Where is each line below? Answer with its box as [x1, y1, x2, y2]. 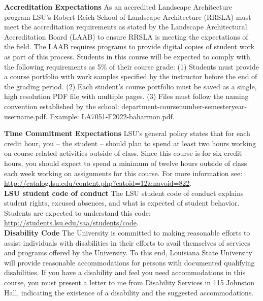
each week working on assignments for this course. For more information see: [4, 168, 243, 178]
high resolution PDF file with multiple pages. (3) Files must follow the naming [4, 91, 249, 102]
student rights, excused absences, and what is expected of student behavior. [4, 197, 240, 208]
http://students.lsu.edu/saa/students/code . [4, 217, 139, 228]
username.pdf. [4, 111, 48, 121]
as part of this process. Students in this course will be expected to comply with [4, 51, 250, 61]
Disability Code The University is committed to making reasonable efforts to [4, 227, 250, 238]
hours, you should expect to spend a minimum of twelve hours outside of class [4, 157, 247, 168]
